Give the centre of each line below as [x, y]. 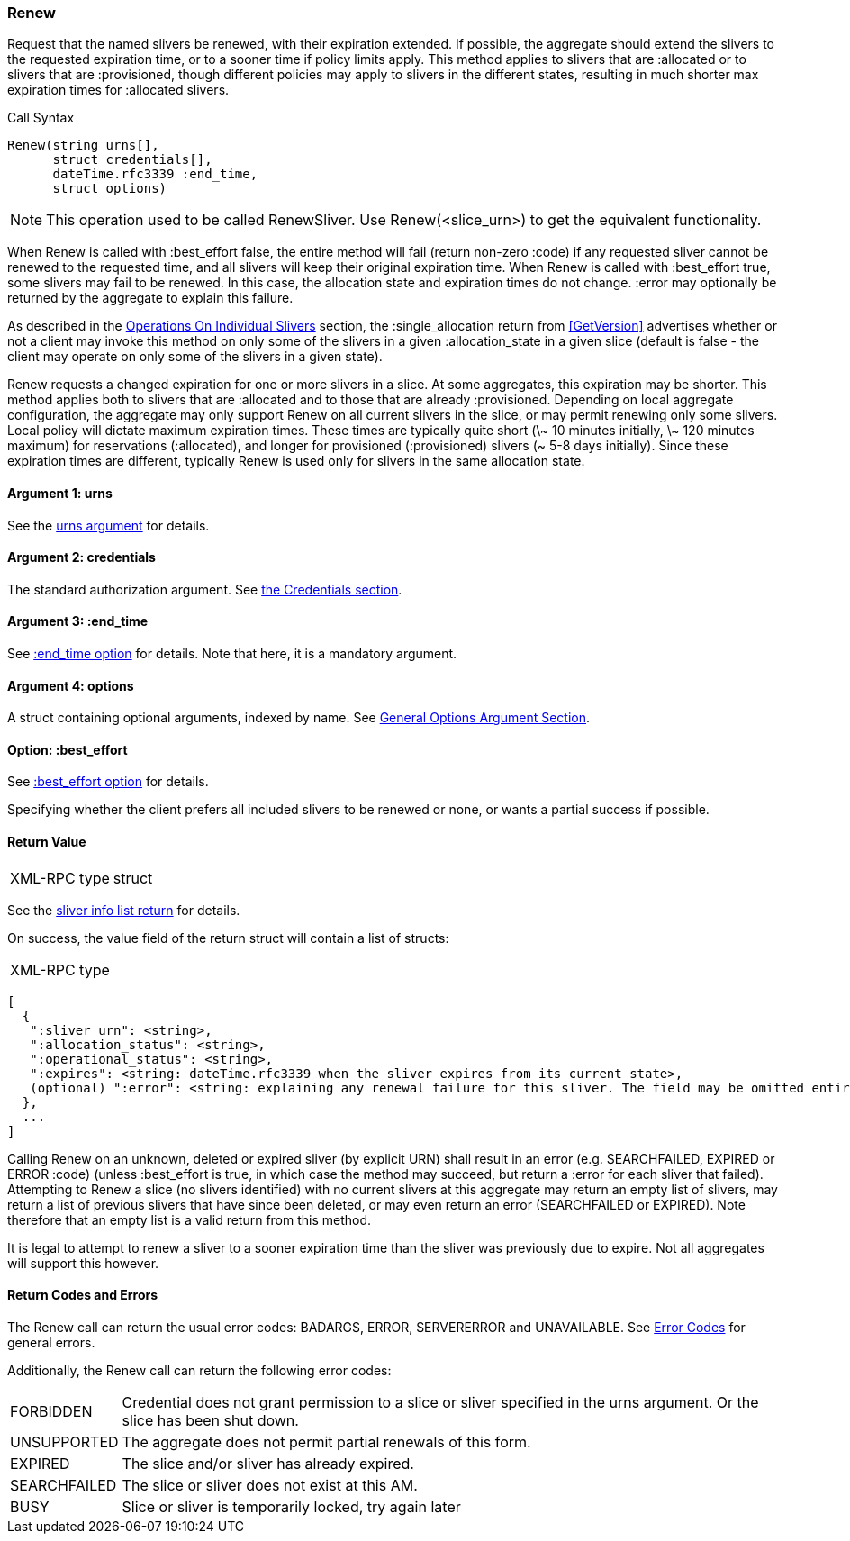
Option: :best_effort [68, 749]
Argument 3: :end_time [78, 621]
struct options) [110, 189]
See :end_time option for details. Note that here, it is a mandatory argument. [232, 654]
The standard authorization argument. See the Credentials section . [205, 589]
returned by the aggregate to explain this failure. [150, 298]
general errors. [51, 1342]
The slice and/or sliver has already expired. [268, 1463]
